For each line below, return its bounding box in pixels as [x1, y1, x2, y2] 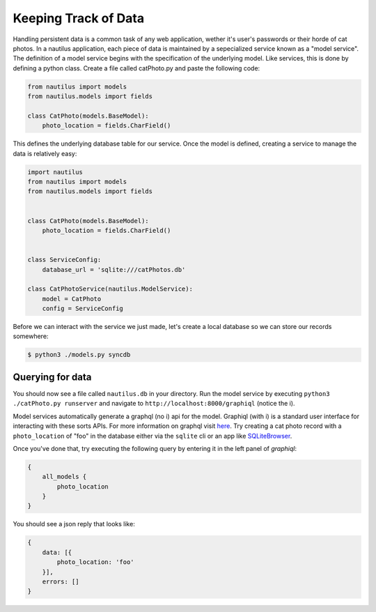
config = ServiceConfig [42, 305, 123, 313]
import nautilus [27, 168, 84, 176]
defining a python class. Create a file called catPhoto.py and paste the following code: [13, 63, 260, 72]
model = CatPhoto [42, 295, 102, 303]
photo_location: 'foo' [56, 558, 135, 566]
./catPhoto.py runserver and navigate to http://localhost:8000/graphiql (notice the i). [13, 399, 295, 408]
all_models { [42, 473, 87, 481]
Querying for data [13, 371, 92, 383]
